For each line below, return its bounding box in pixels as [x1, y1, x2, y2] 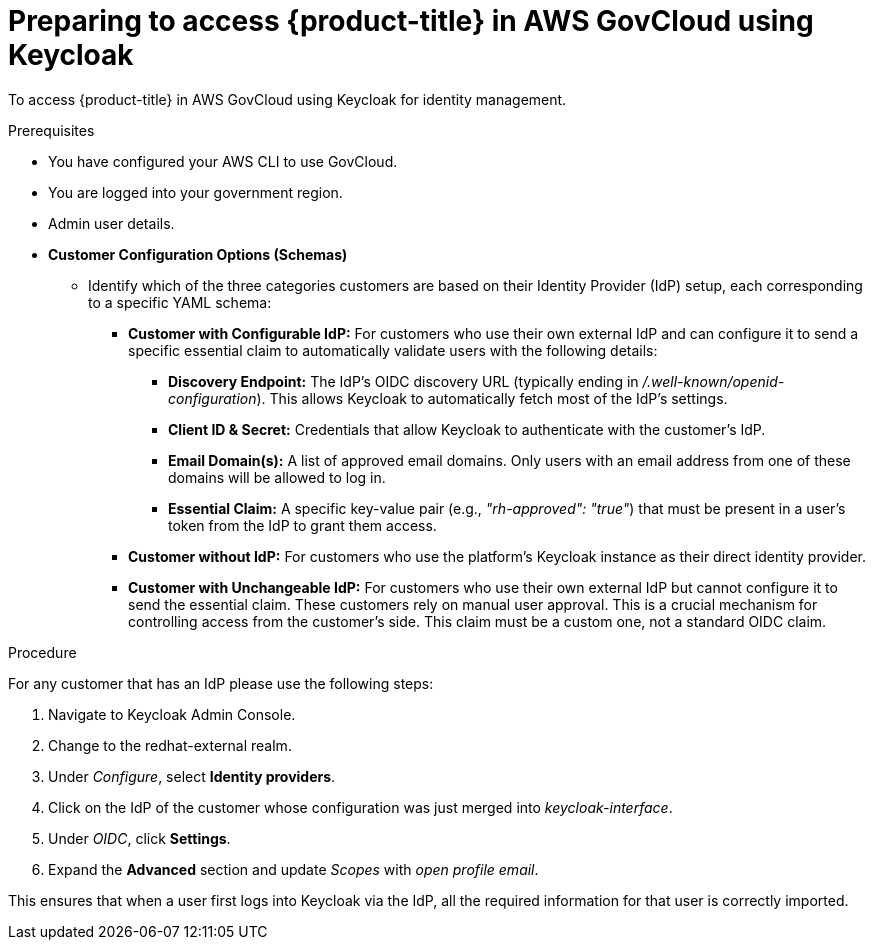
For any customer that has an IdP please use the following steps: [8, 674, 434, 692]
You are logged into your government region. [48, 183, 343, 201]
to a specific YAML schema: [88, 293, 272, 311]
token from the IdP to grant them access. [168, 516, 437, 534]
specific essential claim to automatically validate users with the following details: [128, 341, 658, 359]
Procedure [8, 643, 77, 661]
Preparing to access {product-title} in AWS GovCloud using [8, 4, 814, 38]
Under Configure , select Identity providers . [48, 767, 336, 785]
